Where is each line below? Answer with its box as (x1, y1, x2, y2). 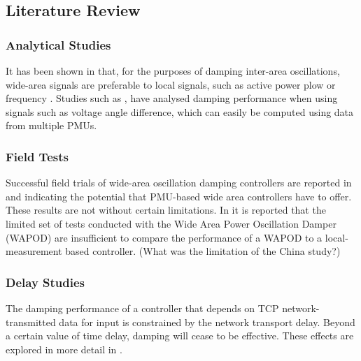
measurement (6, 244, 62, 258)
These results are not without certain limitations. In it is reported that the (6, 202, 326, 217)
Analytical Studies (6, 36, 111, 53)
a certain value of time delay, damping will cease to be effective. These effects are (6, 328, 354, 343)
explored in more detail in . (6, 341, 122, 356)
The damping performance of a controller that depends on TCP (6, 300, 279, 315)
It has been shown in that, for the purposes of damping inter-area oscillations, (6, 64, 340, 78)
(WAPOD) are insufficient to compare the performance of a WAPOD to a (6, 230, 323, 244)
